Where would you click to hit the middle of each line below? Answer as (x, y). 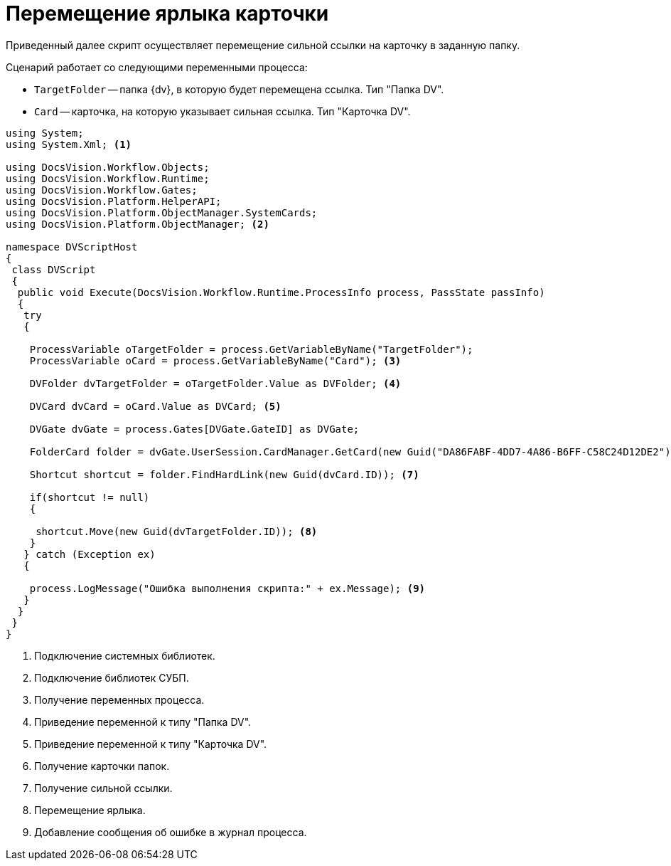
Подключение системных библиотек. (125, 655)
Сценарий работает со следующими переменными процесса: (157, 67)
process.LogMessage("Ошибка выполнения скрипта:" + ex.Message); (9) (227, 588)
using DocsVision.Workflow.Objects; (108, 167)
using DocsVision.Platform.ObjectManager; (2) (138, 224)
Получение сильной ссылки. (103, 788)
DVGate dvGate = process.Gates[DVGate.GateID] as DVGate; (194, 429)
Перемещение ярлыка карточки (167, 14)
